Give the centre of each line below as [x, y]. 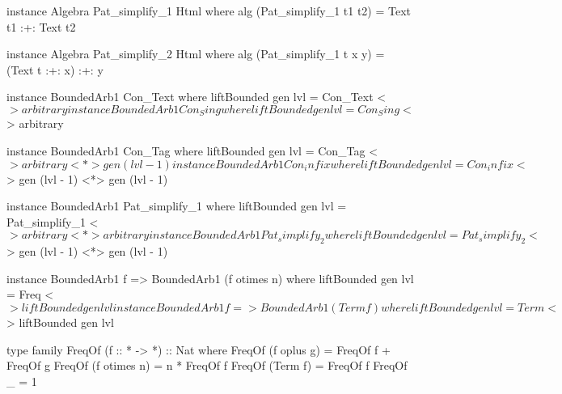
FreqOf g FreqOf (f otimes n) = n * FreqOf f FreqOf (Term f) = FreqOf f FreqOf [207, 365]
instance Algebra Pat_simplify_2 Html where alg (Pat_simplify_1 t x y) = [196, 54]
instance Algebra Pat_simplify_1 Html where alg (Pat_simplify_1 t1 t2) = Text [209, 11]
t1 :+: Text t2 [41, 26]
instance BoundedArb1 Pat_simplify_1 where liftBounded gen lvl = [177, 206]
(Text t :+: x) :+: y [55, 69]
